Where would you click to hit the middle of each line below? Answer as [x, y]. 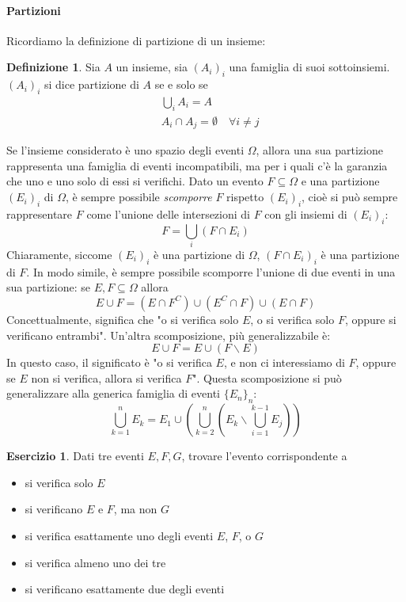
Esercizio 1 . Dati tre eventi [75, 456]
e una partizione [340, 181]
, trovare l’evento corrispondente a [264, 456]
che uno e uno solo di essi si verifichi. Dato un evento [135, 181]
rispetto [245, 197]
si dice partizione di [91, 84]
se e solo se [181, 84]
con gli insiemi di [306, 213]
